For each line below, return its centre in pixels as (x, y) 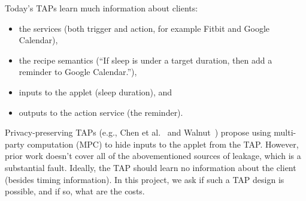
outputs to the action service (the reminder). (101, 112)
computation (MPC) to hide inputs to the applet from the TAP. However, (163, 144)
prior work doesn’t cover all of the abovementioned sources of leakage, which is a (153, 156)
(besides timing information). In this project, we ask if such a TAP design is (145, 179)
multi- (285, 132)
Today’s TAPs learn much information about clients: (102, 8)
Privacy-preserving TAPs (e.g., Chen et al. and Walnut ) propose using (138, 132)
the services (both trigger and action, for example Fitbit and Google (144, 28)
